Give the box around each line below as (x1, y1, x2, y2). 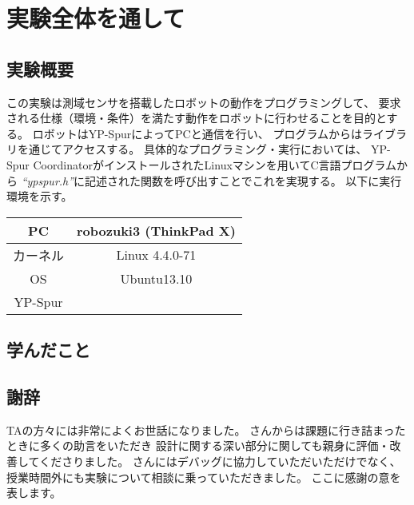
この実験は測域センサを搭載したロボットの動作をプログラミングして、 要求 (6, 93, 401, 110)
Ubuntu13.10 (120, 268, 193, 288)
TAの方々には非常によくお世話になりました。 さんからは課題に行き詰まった (6, 421, 406, 438)
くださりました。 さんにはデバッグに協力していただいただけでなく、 (39, 452, 401, 469)
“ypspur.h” (21, 172, 74, 189)
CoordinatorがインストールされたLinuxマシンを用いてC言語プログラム (33, 156, 397, 173)
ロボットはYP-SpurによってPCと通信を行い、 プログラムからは (32, 125, 362, 141)
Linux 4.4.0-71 (116, 245, 197, 264)
